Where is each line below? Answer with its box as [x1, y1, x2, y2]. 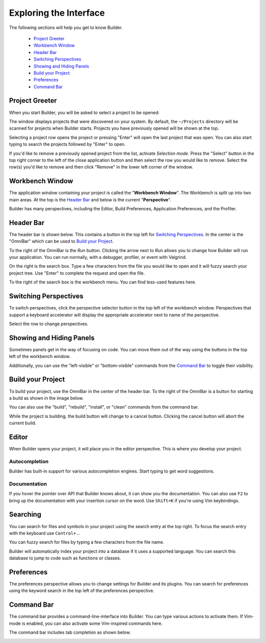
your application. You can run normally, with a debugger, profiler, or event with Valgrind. [9, 254, 187, 260]
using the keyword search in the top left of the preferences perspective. [9, 587, 155, 594]
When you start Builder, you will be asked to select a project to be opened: [9, 110, 159, 115]
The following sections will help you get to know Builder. [9, 25, 123, 30]
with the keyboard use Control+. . [9, 530, 80, 536]
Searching [9, 510, 42, 519]
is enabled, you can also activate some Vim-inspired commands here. [22, 620, 163, 626]
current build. [9, 420, 36, 426]
